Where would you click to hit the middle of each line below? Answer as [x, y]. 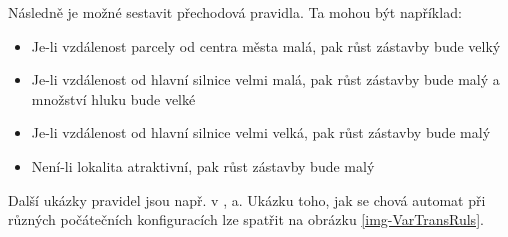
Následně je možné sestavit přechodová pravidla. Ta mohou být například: [235, 12]
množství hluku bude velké [113, 98]
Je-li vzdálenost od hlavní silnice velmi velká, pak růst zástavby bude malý [261, 132]
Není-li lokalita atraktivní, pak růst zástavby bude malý [203, 165]
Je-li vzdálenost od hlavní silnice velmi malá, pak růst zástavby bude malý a [265, 79]
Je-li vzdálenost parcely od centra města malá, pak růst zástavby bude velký [266, 45]
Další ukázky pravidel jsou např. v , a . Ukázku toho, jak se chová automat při [247, 199]
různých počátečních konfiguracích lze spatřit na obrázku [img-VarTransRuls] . [246, 219]
